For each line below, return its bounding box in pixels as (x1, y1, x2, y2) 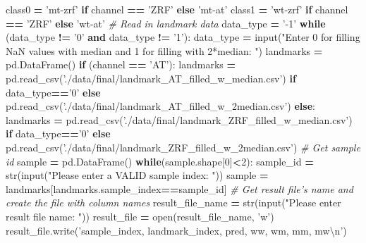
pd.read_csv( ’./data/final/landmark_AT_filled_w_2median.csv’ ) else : (6, 99, 315, 113)
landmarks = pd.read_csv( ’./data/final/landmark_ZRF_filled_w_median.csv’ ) (6, 112, 353, 127)
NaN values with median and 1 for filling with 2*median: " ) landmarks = (6, 43, 323, 58)
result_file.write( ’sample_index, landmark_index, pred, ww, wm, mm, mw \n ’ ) (6, 223, 347, 237)
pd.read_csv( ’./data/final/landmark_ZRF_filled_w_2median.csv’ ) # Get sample (6, 139, 360, 154)
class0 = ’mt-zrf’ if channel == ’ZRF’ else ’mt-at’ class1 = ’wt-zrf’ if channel (6, 2, 348, 16)
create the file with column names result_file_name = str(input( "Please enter (6, 195, 341, 210)
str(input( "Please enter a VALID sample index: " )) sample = (6, 168, 269, 182)
